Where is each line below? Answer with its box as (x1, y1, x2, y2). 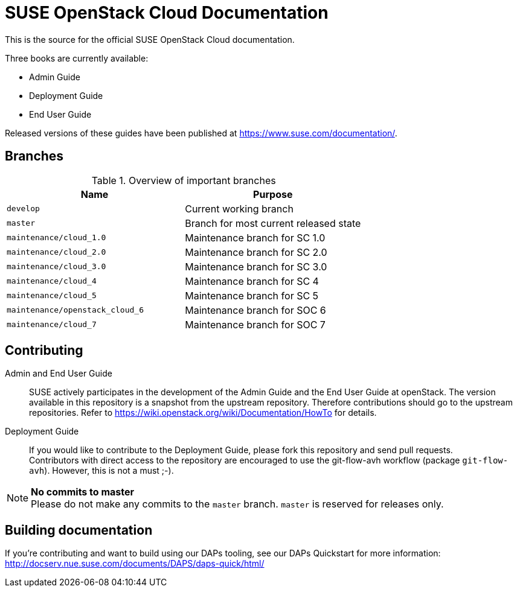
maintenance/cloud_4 (7, 276, 97, 286)
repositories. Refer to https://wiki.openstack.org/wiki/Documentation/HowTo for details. (29, 407, 377, 418)
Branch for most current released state (185, 217, 361, 229)
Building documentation (5, 522, 153, 538)
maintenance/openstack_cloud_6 (7, 305, 144, 315)
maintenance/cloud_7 (7, 320, 97, 329)
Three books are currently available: (5, 53, 149, 63)
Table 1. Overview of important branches (91, 174, 276, 186)
